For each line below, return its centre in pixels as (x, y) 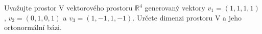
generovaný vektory (175, 7)
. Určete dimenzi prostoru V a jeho (187, 17)
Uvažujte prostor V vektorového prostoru (68, 7)
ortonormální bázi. (33, 27)
